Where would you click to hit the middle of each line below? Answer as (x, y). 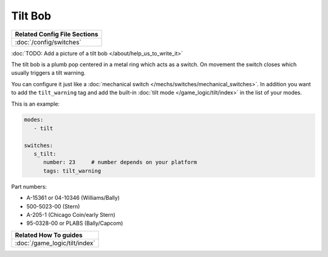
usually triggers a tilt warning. (49, 73)
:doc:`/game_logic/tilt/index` (55, 243)
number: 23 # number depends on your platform (120, 162)
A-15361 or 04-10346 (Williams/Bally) (73, 198)
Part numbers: (29, 187)
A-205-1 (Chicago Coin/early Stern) (71, 214)
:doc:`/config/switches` (48, 42)
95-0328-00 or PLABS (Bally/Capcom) (75, 223)
